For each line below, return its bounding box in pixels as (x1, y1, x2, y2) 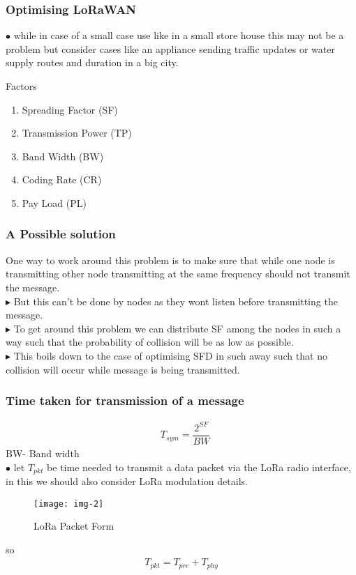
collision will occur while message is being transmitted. (6, 362, 240, 376)
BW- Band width (6, 445, 80, 460)
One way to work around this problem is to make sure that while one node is (6, 252, 335, 267)
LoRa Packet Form (34, 519, 114, 533)
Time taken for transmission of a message (6, 392, 244, 409)
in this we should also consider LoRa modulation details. (6, 473, 248, 488)
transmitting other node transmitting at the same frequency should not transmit (6, 266, 350, 281)
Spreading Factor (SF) (22, 102, 118, 116)
